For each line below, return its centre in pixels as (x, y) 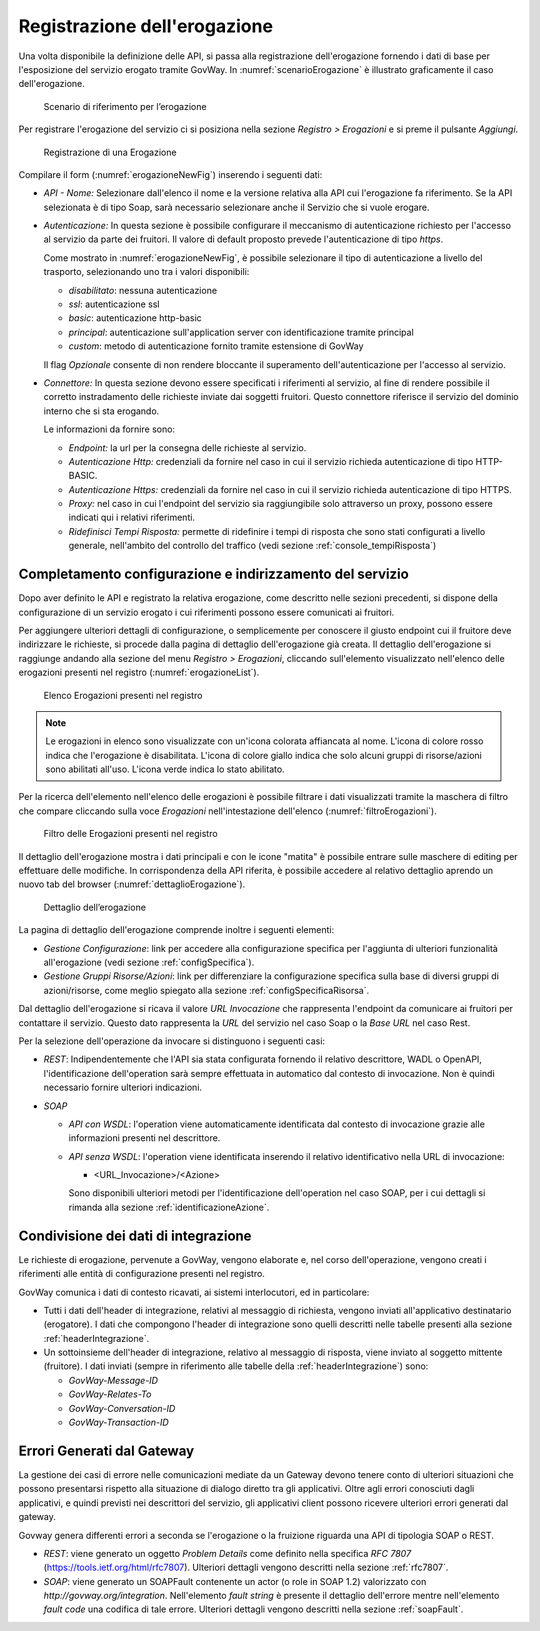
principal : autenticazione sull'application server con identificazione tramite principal (241, 332)
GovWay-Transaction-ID (118, 1422)
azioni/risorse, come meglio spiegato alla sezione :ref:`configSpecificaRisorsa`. (206, 990)
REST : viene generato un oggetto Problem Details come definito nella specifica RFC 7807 (227, 1553)
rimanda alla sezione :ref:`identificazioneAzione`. (169, 1207)
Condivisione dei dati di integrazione (135, 1235)
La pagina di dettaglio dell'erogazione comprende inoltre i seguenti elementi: (176, 930)
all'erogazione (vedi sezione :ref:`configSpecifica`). (149, 962)
